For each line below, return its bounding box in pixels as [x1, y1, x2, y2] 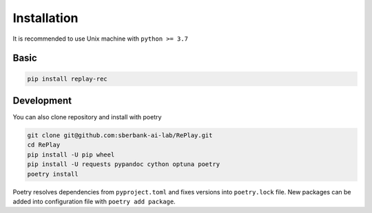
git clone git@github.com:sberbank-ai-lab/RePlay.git [27, 132, 213, 139]
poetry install [27, 170, 79, 178]
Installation [12, 10, 79, 26]
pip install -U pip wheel [27, 150, 115, 159]
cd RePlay [27, 141, 61, 149]
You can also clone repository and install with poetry [12, 113, 162, 121]
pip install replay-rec [27, 74, 108, 83]
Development [12, 94, 72, 106]
